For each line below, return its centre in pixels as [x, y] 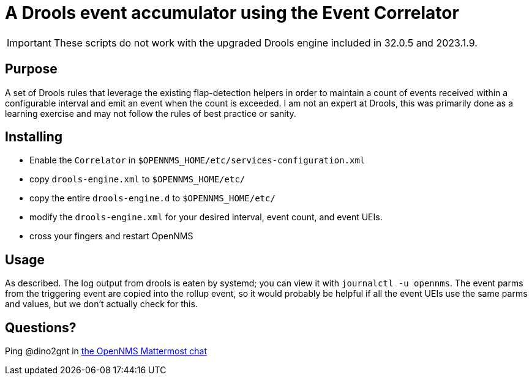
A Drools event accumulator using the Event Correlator [232, 13]
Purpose [31, 69]
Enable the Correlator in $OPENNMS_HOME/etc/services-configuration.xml [197, 160]
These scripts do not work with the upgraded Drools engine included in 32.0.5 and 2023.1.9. [265, 43]
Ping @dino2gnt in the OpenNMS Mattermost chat [106, 351]
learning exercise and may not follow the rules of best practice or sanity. [151, 113]
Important [29, 43]
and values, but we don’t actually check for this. [101, 304]
